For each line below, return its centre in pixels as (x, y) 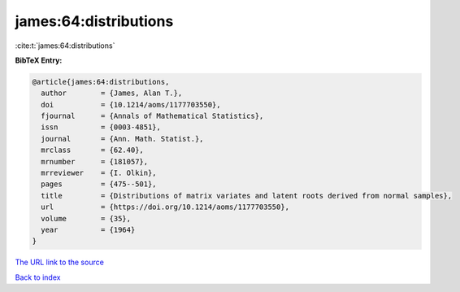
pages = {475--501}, (99, 184)
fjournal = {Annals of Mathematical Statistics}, (152, 116)
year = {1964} (88, 230)
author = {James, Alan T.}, (112, 93)
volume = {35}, (86, 218)
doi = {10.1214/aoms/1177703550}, (131, 105)
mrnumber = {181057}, (95, 161)
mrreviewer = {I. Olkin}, (99, 173)
